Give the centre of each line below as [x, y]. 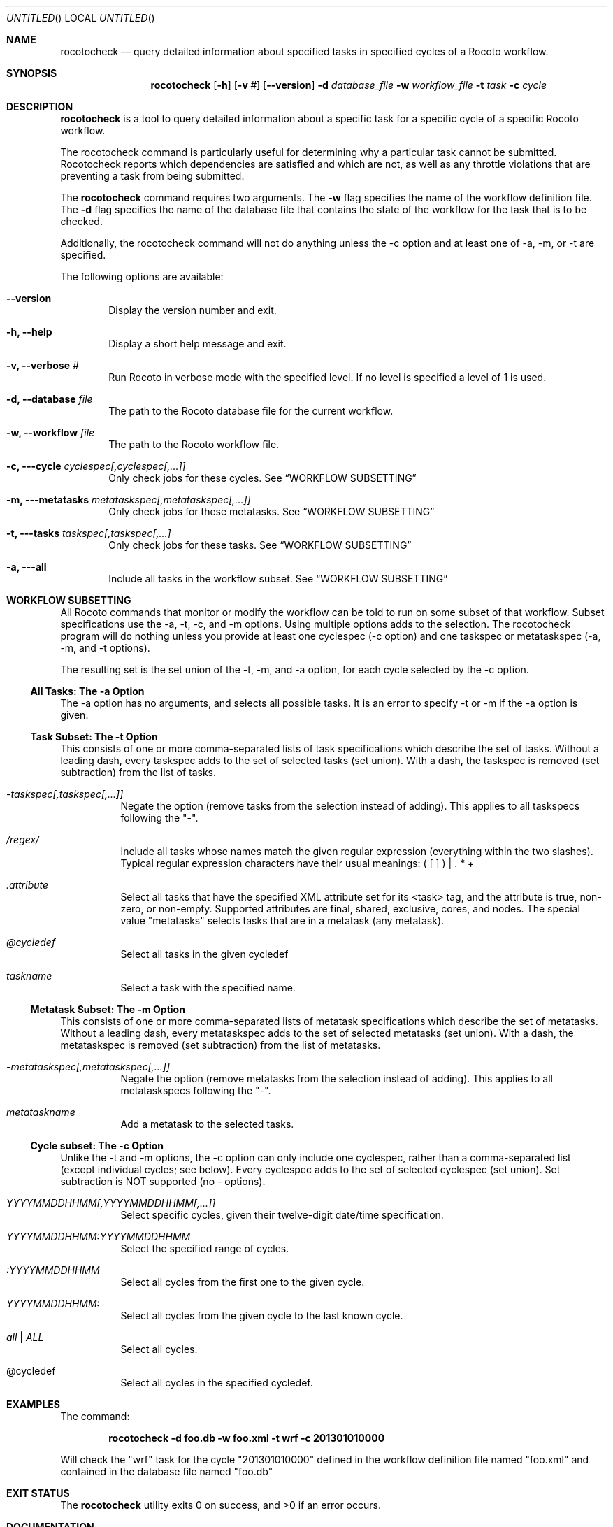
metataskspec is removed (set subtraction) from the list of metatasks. [221, 1045]
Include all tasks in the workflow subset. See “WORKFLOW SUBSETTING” [278, 579]
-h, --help [29, 332]
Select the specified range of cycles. [205, 1248]
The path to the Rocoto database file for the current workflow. [251, 411]
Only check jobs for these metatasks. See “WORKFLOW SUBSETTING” [272, 511]
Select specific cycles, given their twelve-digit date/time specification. [282, 1215]
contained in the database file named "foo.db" [167, 1471]
